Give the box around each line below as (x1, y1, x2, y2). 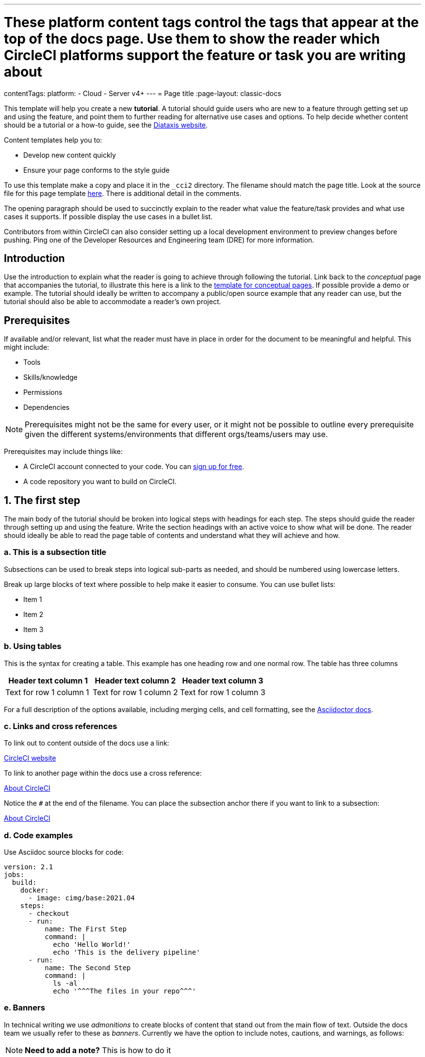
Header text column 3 (182, 675, 263, 685)
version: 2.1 (4, 863, 53, 871)
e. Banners (4, 1003, 45, 1013)
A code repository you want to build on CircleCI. (23, 477, 177, 486)
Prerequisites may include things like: (4, 447, 123, 456)
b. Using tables (4, 641, 62, 651)
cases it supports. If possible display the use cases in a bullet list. (4, 212, 213, 221)
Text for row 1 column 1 (5, 687, 89, 697)
